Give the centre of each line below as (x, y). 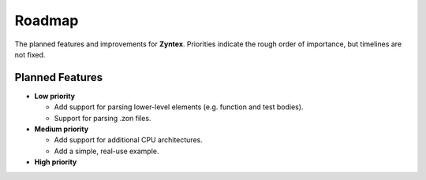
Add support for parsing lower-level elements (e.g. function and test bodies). (179, 107)
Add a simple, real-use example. (106, 151)
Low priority (54, 96)
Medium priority (62, 129)
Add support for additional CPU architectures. (128, 140)
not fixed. (30, 54)
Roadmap (47, 20)
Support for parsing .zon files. (103, 118)
